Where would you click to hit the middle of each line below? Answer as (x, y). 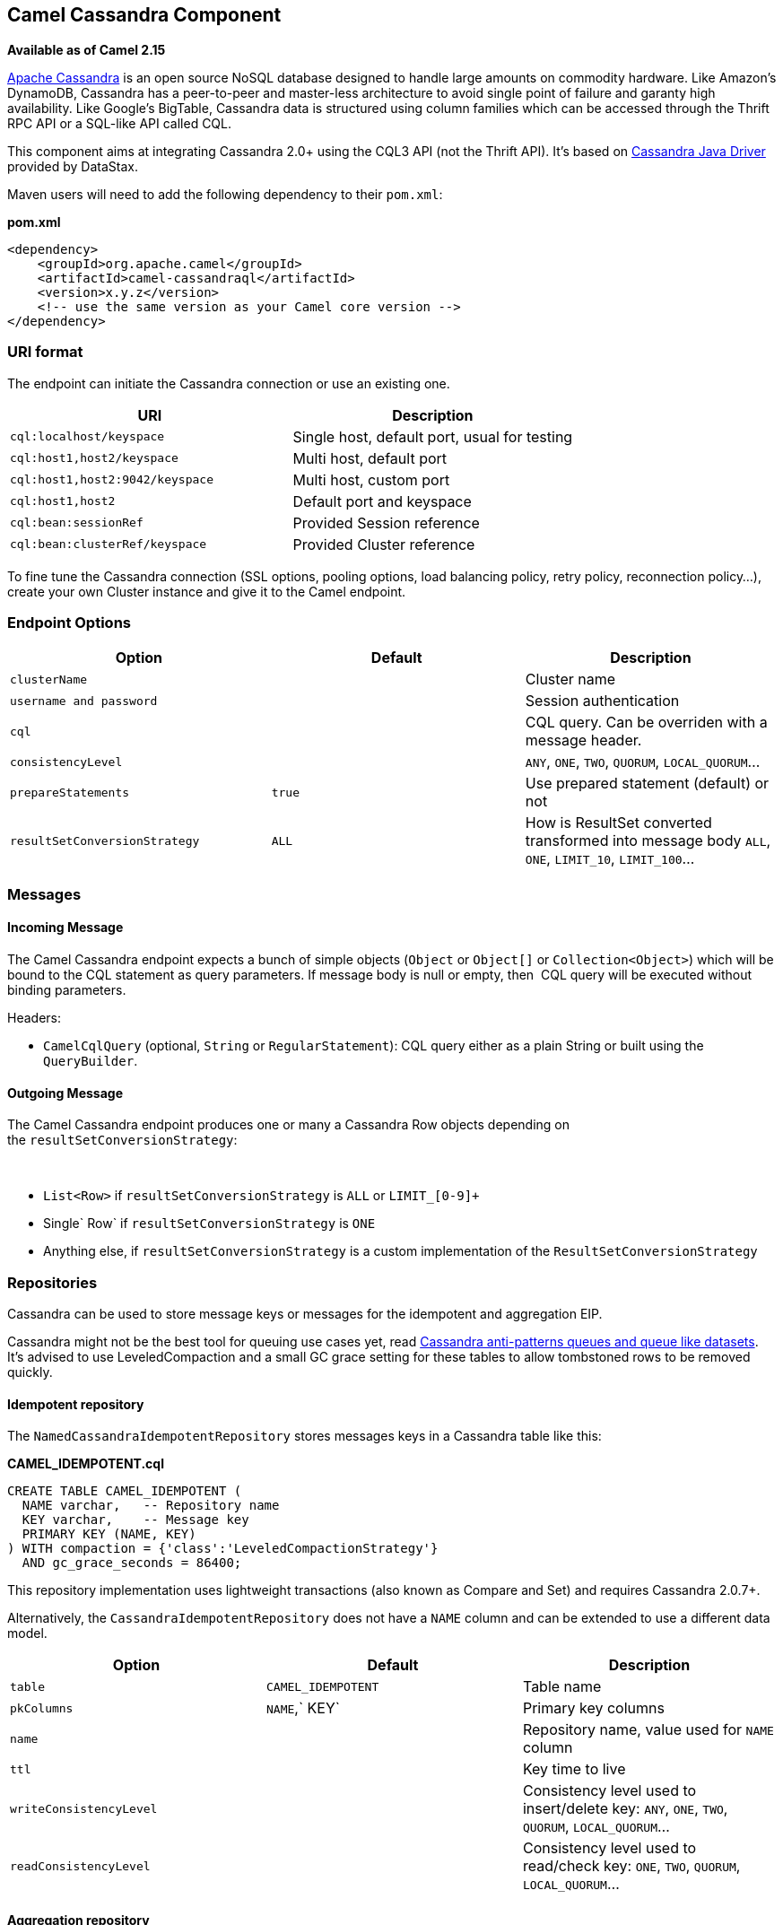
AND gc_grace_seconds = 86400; (132, 1563)
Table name (562, 1687)
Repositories (52, 1282)
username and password (84, 701)
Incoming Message (65, 928)
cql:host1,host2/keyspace (94, 458)
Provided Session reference (386, 523)
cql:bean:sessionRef (77, 523)
